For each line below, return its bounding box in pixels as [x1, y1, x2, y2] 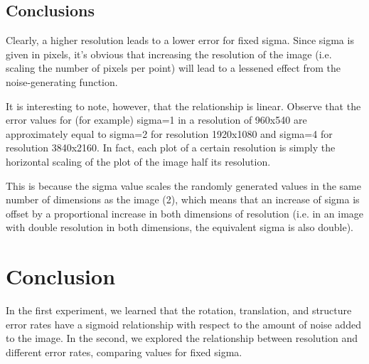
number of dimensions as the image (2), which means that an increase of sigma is [6, 192, 360, 207]
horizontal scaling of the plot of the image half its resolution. [6, 154, 271, 168]
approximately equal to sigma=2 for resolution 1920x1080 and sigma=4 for [6, 126, 333, 141]
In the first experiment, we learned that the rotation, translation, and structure [6, 303, 352, 318]
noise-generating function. [6, 74, 118, 89]
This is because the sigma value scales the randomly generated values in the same [6, 178, 361, 193]
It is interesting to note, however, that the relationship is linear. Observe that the [6, 98, 361, 113]
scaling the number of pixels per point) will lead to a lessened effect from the [6, 60, 341, 75]
